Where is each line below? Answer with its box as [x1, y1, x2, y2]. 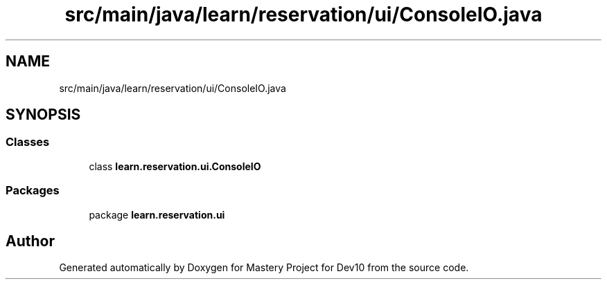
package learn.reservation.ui [89, 208, 225, 221]
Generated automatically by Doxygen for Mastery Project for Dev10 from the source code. [59, 261, 469, 274]
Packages [6, 183, 60, 198]
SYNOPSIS [6, 106, 81, 124]
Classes [6, 135, 50, 149]
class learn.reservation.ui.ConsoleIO [89, 160, 261, 172]
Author [6, 232, 55, 250]
